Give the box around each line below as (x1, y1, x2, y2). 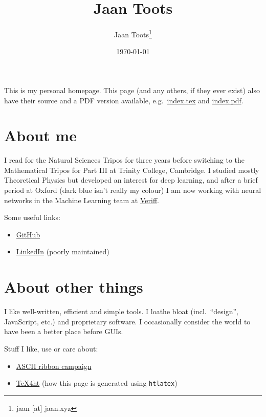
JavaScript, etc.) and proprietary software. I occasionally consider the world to (4, 316, 251, 326)
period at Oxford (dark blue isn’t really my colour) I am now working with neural (4, 185, 261, 195)
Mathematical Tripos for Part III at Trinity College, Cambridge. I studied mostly (4, 164, 259, 175)
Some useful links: (4, 212, 60, 223)
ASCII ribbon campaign (16, 360, 92, 371)
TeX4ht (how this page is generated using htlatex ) (16, 378, 178, 388)
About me (4, 125, 77, 146)
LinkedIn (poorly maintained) (16, 246, 109, 257)
